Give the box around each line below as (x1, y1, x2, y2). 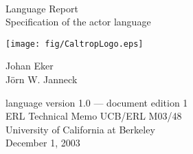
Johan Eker (5, 58, 54, 73)
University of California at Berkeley (5, 122, 155, 136)
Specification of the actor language (5, 14, 151, 29)
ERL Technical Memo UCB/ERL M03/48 (5, 109, 182, 123)
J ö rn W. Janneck (5, 72, 78, 87)
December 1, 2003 (5, 135, 80, 150)
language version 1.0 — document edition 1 (5, 95, 188, 109)
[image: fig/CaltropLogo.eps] (5, 38, 144, 49)
